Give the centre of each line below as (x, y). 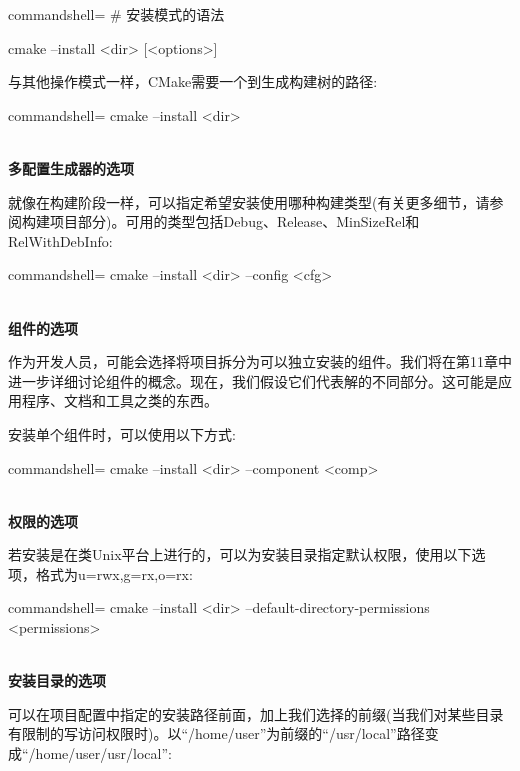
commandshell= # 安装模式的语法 (116, 14)
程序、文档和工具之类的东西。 (119, 400)
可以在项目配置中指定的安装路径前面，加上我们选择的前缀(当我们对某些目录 (256, 713)
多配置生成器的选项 (71, 167)
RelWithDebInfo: (60, 240)
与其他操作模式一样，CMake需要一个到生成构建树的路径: (193, 81)
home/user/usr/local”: (103, 753)
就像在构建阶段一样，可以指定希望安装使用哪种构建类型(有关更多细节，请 (249, 201)
